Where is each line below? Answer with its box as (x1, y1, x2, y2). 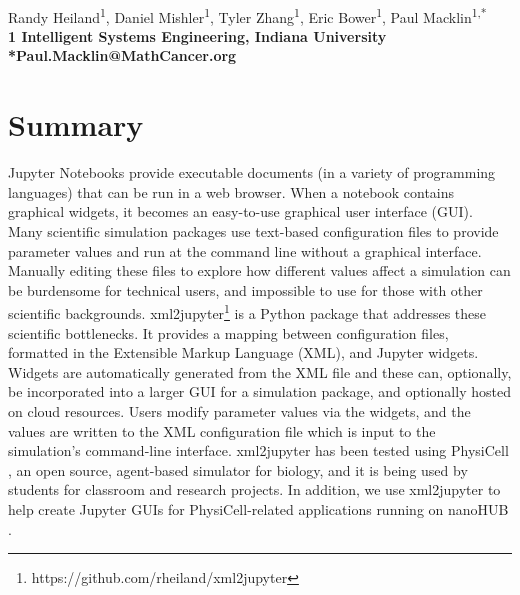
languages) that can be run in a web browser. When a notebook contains (8, 181, 455, 202)
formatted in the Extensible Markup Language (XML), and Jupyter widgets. (8, 342, 479, 363)
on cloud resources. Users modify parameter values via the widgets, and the (8, 400, 471, 421)
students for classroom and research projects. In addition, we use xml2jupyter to (8, 479, 501, 500)
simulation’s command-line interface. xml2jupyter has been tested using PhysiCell (8, 440, 509, 461)
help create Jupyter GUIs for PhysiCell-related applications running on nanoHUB (8, 498, 509, 519)
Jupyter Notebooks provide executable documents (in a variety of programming (8, 162, 496, 183)
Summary (8, 104, 144, 145)
